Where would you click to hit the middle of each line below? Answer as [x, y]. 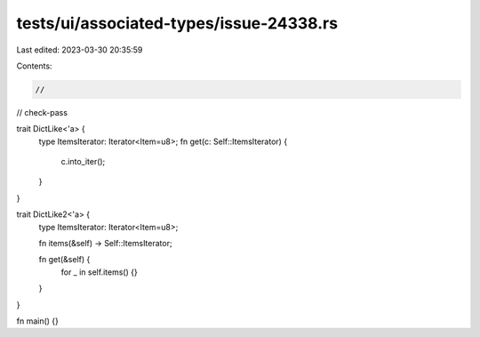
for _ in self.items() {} [99, 272]
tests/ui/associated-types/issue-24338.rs [177, 23]
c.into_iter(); [83, 162]
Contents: [34, 66]
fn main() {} [38, 321]
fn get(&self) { [64, 260]
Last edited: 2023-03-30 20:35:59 [80, 50]
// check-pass [42, 112]
